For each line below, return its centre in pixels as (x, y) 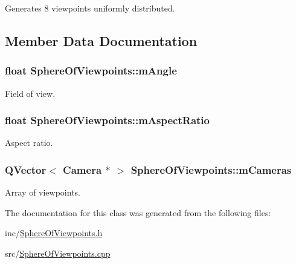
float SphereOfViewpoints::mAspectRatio (107, 120)
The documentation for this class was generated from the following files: (138, 212)
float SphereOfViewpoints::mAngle (91, 71)
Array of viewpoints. (43, 192)
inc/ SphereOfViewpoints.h (54, 233)
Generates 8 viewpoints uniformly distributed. (90, 8)
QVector (26, 169)
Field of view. (30, 93)
